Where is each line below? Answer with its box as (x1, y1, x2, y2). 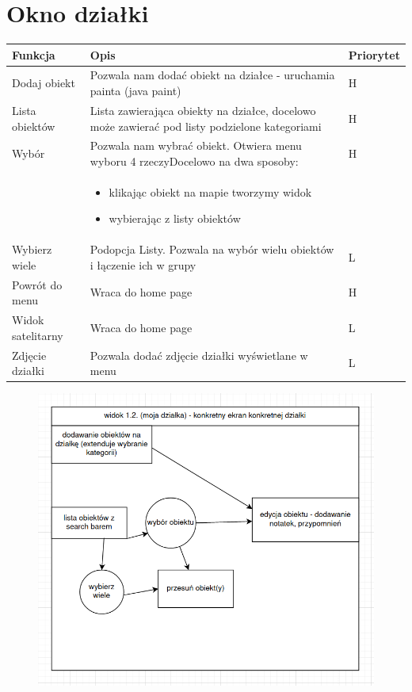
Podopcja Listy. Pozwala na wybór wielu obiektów (90, 241, 334, 258)
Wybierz (12, 241, 52, 258)
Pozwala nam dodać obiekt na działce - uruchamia (90, 67, 335, 83)
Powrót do (12, 276, 63, 292)
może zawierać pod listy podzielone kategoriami (90, 117, 322, 134)
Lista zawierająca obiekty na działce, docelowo (90, 101, 316, 118)
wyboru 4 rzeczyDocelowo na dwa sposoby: (90, 152, 299, 169)
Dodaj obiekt (12, 75, 75, 91)
